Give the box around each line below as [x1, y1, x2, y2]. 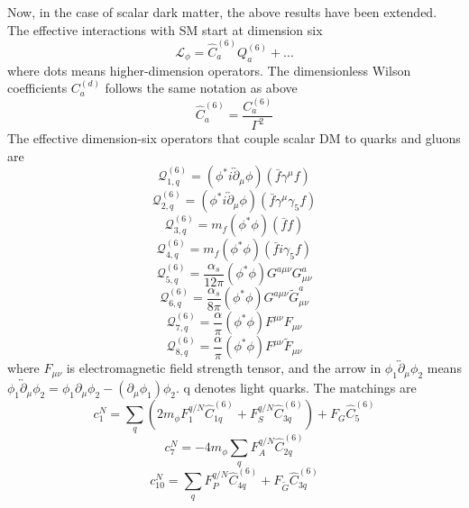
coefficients [7, 78, 68, 97]
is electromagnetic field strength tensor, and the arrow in [66, 358, 382, 377]
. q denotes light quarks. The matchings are [175, 378, 417, 397]
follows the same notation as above [105, 78, 298, 97]
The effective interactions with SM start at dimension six [7, 20, 323, 39]
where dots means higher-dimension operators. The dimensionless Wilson [7, 60, 411, 79]
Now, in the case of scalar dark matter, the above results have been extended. [7, 3, 437, 21]
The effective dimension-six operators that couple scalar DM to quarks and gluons [7, 129, 461, 148]
